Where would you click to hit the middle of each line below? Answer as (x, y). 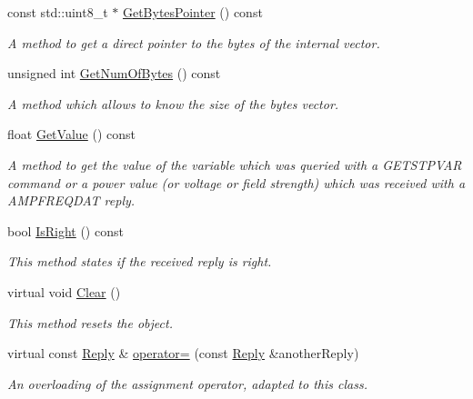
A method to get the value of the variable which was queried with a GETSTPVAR (235, 164)
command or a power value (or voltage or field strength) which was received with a (236, 182)
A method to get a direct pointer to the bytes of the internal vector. (194, 42)
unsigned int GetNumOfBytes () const (114, 73)
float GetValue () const (71, 134)
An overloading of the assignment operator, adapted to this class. (187, 383)
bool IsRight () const (65, 230)
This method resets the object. (90, 322)
